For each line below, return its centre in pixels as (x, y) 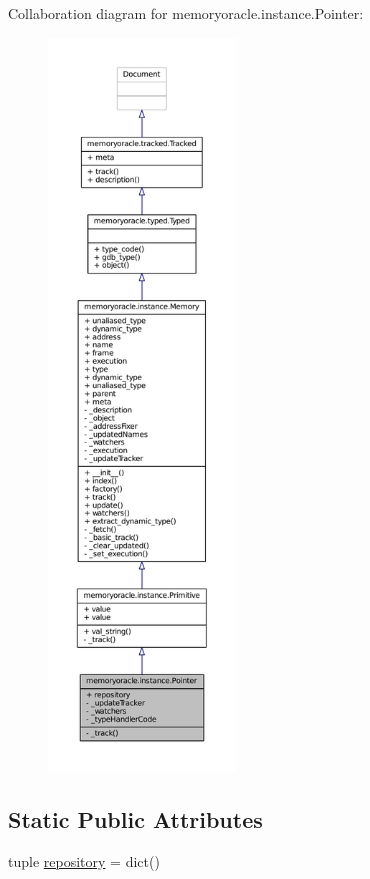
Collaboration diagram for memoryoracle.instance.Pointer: (186, 13)
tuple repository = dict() (84, 860)
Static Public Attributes (135, 818)
